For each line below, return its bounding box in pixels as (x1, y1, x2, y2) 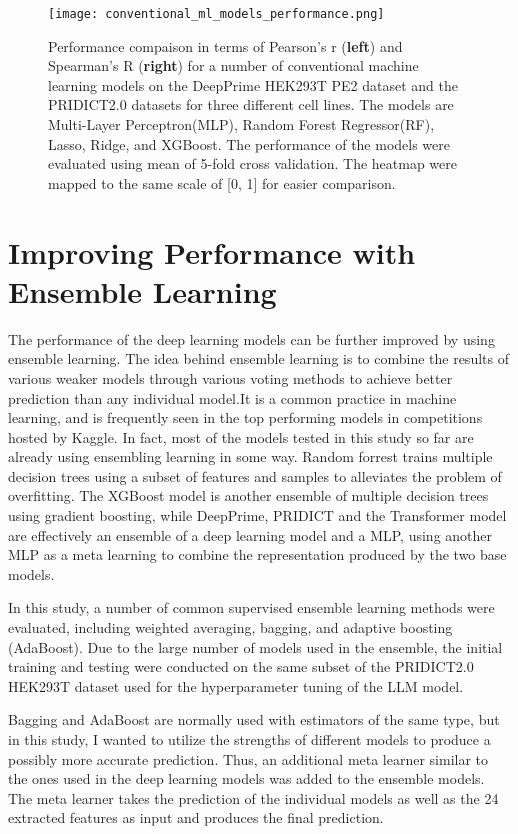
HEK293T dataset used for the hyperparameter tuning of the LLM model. (8, 675, 464, 696)
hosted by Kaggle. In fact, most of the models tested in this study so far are (8, 426, 474, 447)
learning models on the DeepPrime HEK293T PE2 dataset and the (48, 74, 458, 95)
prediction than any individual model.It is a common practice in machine (8, 387, 457, 408)
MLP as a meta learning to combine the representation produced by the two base (8, 544, 507, 565)
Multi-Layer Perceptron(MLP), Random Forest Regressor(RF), (48, 114, 435, 135)
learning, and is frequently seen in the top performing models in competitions (8, 407, 483, 428)
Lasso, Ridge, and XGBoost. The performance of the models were (48, 133, 451, 154)
